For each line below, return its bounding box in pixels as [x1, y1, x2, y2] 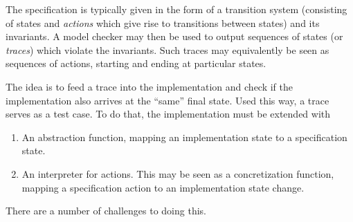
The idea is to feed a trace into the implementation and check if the [6, 79, 293, 93]
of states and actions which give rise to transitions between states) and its [6, 15, 320, 30]
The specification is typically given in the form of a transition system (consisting [6, 2, 347, 16]
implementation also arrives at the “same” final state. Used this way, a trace [6, 93, 329, 107]
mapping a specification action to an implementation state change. [21, 180, 305, 194]
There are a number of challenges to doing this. [6, 203, 206, 218]
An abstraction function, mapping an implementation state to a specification [21, 129, 347, 144]
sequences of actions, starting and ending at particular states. [6, 56, 266, 71]
